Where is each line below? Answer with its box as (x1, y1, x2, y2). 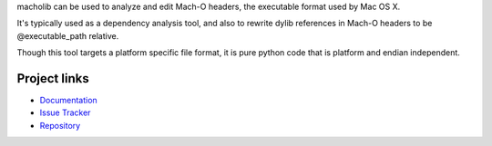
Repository (39, 120, 81, 131)
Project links (16, 71, 90, 86)
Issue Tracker (39, 107, 91, 118)
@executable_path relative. (16, 30, 119, 41)
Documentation (39, 95, 97, 106)
